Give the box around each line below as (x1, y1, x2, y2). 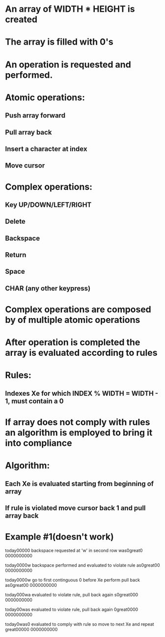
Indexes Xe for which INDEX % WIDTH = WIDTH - (5, 389, 159, 398)
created (5, 14, 38, 25)
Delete (5, 217, 26, 226)
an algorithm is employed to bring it (5, 427, 153, 438)
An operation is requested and (5, 59, 131, 70)
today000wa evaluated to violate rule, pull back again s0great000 (5, 591, 138, 598)
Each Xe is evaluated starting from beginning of (5, 479, 154, 488)
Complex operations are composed (5, 304, 151, 315)
